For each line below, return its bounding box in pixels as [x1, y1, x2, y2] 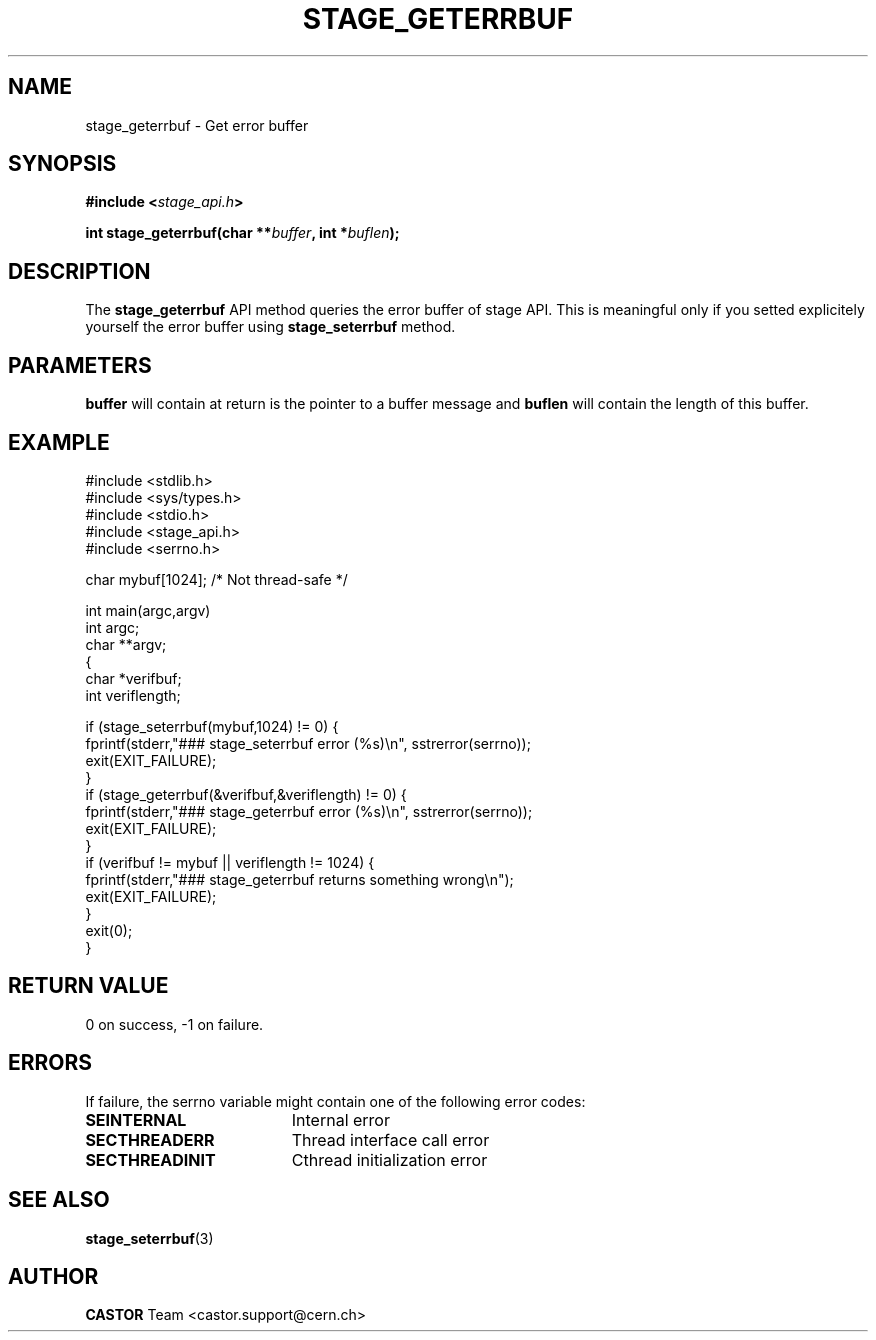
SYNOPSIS [8, 151, 117, 177]
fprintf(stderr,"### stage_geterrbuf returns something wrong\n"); [85, 870, 514, 888]
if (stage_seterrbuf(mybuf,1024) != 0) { [85, 717, 339, 735]
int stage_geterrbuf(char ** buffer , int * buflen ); [85, 224, 400, 242]
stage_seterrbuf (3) [85, 1229, 214, 1247]
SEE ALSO [8, 1187, 110, 1213]
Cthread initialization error [291, 1149, 488, 1170]
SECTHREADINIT [85, 1149, 216, 1170]
